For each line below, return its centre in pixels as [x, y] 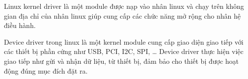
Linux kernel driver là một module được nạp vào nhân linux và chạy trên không [124, 6]
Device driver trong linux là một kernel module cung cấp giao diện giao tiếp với [124, 41]
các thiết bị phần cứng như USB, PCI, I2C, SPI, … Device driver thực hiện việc [124, 51]
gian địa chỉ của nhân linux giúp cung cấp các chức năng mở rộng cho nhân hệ [122, 15]
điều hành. [20, 25]
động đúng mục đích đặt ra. [46, 70]
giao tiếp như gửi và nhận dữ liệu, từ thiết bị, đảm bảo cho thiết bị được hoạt [122, 61]
